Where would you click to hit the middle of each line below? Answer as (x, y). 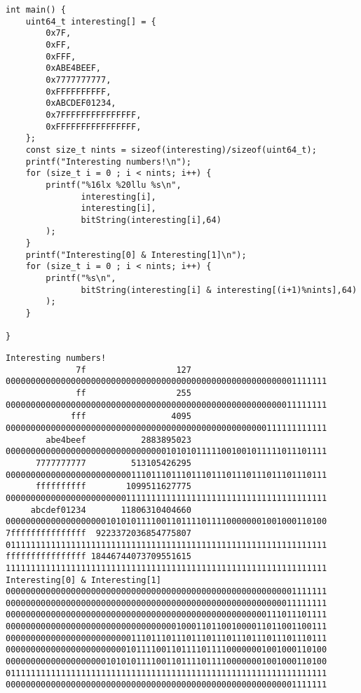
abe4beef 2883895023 (118, 440)
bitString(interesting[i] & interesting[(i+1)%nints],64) (219, 290)
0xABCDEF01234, (81, 103)
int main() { (36, 10)
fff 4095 (131, 417)
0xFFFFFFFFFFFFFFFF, (94, 126)
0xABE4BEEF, (74, 68)
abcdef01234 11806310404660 (111, 510)
